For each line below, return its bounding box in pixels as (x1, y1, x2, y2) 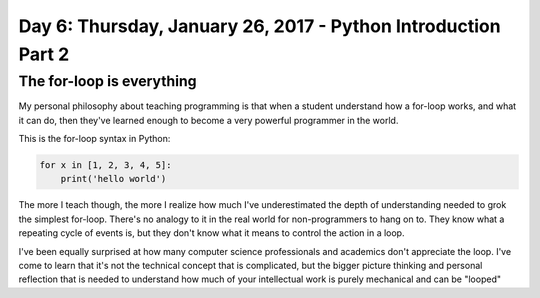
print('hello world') (60, 173, 167, 185)
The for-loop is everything (18, 72, 197, 90)
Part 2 (18, 43, 70, 65)
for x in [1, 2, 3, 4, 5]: (39, 159, 172, 170)
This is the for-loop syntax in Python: (18, 132, 171, 144)
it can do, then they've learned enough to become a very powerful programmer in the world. (18, 114, 399, 126)
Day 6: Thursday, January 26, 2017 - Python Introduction (18, 15, 501, 37)
